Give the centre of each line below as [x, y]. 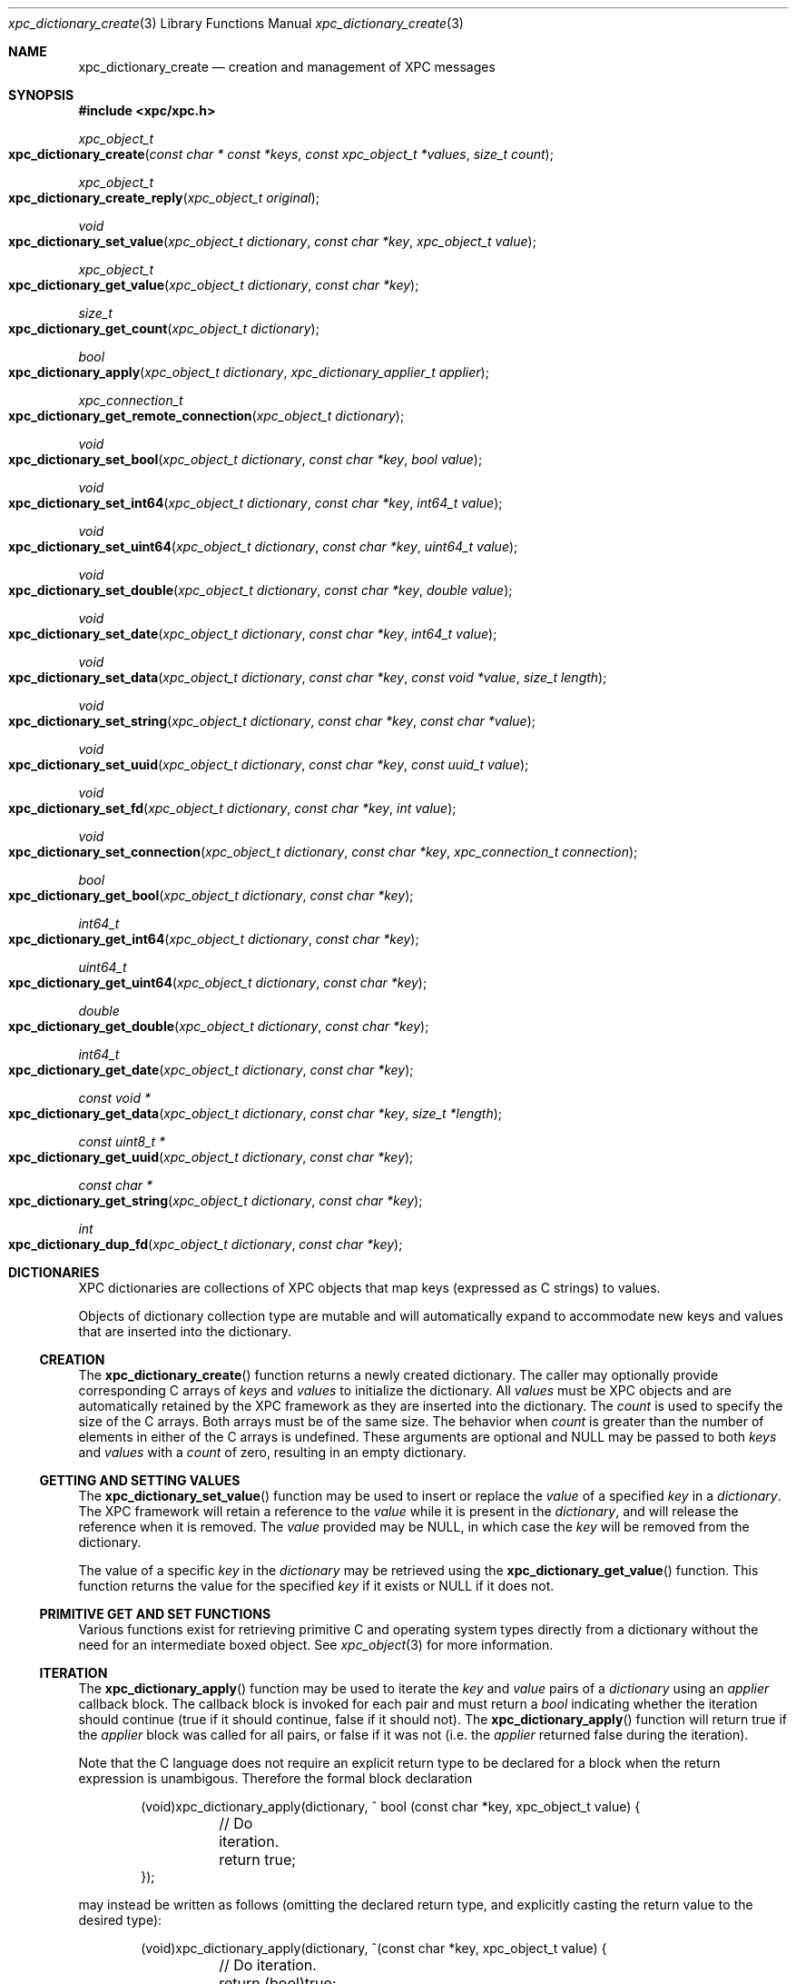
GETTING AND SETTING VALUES [140, 1480]
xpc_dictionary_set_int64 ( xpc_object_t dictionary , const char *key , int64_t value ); [256, 503]
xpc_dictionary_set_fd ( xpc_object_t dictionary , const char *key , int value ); [232, 808]
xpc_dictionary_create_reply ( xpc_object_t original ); [164, 198]
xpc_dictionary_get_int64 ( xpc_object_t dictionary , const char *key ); [214, 939]
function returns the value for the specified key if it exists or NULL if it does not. [316, 1586]
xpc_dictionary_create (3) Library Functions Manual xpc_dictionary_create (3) [236, 23]
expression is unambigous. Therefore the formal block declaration [275, 1778]
